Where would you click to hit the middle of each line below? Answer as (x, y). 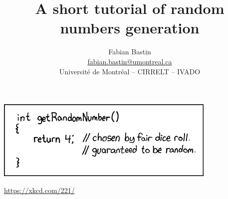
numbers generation (130, 28)
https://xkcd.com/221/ (39, 190)
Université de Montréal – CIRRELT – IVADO (130, 71)
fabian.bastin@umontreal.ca (130, 61)
